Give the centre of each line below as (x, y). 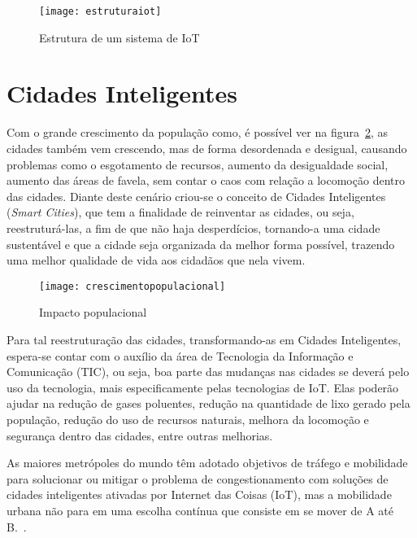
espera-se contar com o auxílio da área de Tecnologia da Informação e (180, 355)
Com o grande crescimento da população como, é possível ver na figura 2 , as (198, 132)
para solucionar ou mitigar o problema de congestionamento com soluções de (198, 478)
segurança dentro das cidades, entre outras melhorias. (140, 435)
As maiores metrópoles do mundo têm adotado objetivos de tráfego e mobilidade (207, 463)
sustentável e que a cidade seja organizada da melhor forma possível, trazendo (201, 244)
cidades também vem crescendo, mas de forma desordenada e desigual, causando (207, 148)
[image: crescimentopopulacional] (132, 286)
